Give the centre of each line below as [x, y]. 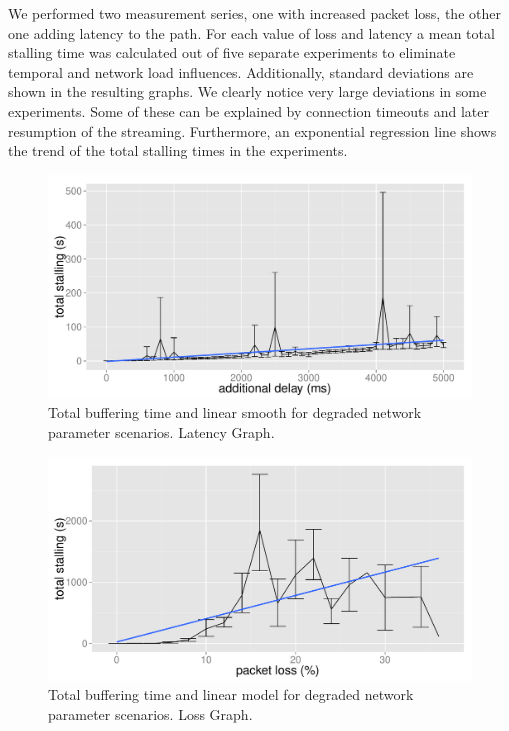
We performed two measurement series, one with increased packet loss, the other [254, 13]
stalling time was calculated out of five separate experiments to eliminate [232, 52]
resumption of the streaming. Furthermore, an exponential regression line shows [252, 130]
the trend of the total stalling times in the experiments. [178, 150]
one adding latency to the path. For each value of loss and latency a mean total [251, 32]
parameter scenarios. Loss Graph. [150, 713]
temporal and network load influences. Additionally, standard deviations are [241, 71]
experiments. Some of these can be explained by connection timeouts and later [248, 110]
